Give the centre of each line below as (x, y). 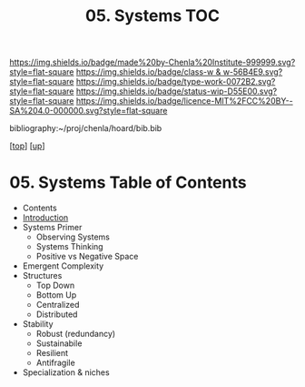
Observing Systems (73, 237)
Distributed (57, 314)
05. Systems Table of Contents (128, 183)
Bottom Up (56, 295)
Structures (42, 276)
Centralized (58, 305)
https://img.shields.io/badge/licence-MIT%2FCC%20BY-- (184, 101)
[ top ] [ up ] (27, 146)
